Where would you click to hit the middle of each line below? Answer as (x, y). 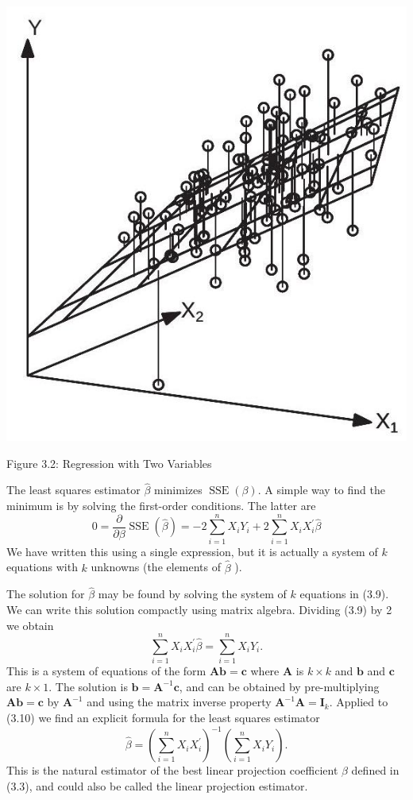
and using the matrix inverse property (179, 702)
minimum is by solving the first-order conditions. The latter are (161, 506)
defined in (375, 770)
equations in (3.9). (344, 594)
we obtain (30, 625)
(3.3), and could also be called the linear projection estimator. (157, 785)
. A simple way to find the (321, 490)
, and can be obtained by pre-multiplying (279, 686)
